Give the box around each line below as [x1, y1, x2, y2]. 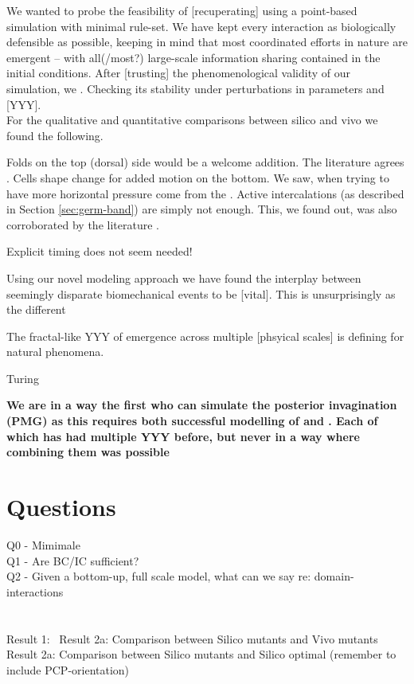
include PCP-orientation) [6, 661, 130, 678]
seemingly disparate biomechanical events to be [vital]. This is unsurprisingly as [6, 285, 396, 302]
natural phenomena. [6, 343, 104, 360]
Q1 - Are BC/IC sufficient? [6, 552, 139, 569]
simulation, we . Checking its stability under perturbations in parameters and [6, 80, 385, 96]
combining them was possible [6, 444, 170, 460]
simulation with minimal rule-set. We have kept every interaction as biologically [6, 18, 396, 34]
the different [6, 301, 66, 318]
